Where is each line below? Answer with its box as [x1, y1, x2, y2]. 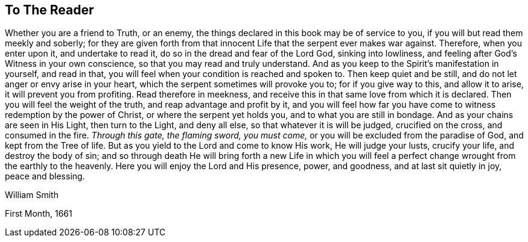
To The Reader [5, 2, 94, 17]
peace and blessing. [5, 171, 85, 182]
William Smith [5, 190, 59, 200]
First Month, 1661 [5, 208, 72, 219]
